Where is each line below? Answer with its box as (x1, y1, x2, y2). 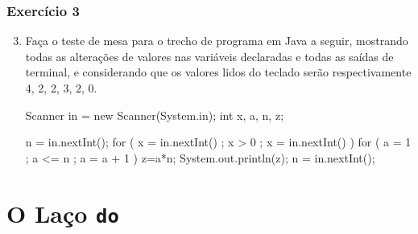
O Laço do (6, 196, 119, 229)
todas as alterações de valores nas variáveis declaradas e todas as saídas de (25, 47, 394, 64)
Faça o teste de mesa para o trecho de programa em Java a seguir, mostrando (25, 32, 408, 49)
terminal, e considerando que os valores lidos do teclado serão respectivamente (25, 64, 412, 80)
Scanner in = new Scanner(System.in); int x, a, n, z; (25, 106, 284, 123)
